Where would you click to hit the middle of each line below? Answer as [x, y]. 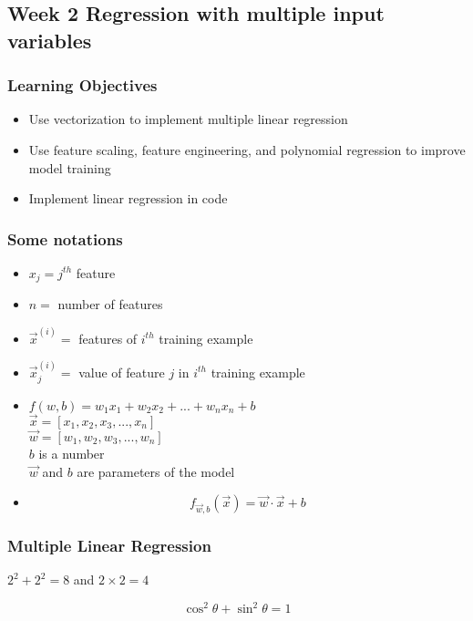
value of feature [122, 372]
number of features [110, 304]
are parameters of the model [156, 471]
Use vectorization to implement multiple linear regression [188, 119]
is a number [72, 453]
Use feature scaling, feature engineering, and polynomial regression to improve [247, 149]
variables [50, 40]
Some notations [65, 238]
